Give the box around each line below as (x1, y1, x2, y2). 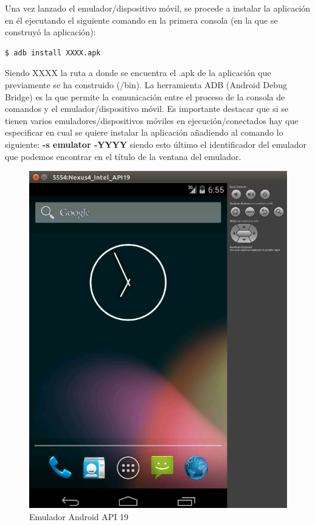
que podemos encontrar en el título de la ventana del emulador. (5, 150, 241, 162)
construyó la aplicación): (5, 26, 96, 38)
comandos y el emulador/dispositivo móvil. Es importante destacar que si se (5, 102, 288, 115)
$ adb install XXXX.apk (5, 48, 101, 57)
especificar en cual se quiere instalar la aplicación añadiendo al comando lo (5, 126, 283, 139)
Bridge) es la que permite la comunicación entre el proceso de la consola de (5, 90, 285, 103)
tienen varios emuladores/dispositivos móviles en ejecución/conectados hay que (5, 114, 299, 127)
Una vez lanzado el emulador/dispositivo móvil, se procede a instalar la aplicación (5, 2, 311, 14)
